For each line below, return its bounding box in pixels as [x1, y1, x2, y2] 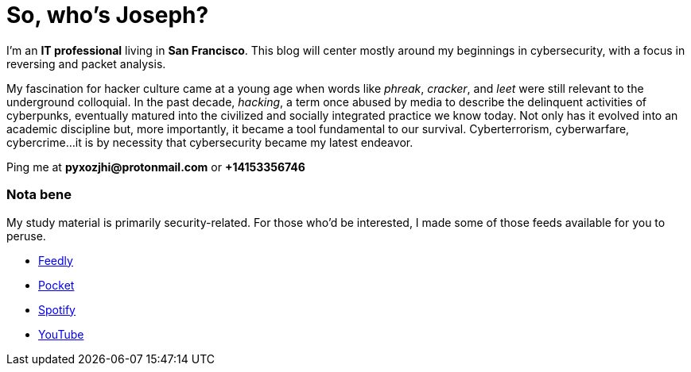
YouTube [38, 327, 84, 341]
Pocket [38, 278, 75, 292]
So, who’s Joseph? [6, 2, 209, 29]
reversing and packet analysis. [6, 56, 166, 71]
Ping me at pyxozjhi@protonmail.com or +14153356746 [6, 159, 305, 174]
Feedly [38, 253, 73, 267]
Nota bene [6, 186, 72, 203]
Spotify [38, 302, 76, 316]
